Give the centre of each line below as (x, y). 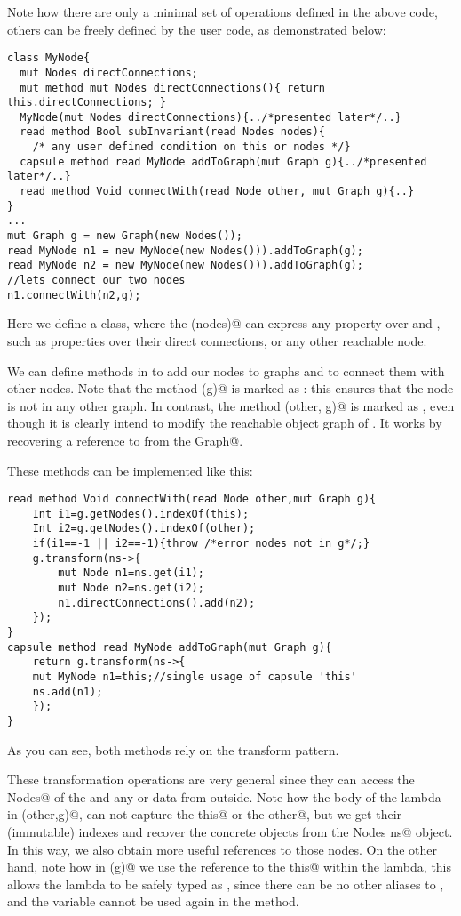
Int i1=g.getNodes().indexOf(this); (141, 514)
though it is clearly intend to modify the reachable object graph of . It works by (225, 423)
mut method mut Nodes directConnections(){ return (172, 88)
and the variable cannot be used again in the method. (153, 901)
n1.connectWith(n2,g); (74, 295)
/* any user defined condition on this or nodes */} (191, 147)
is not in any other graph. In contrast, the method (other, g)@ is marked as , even (231, 405)
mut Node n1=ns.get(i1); (131, 573)
